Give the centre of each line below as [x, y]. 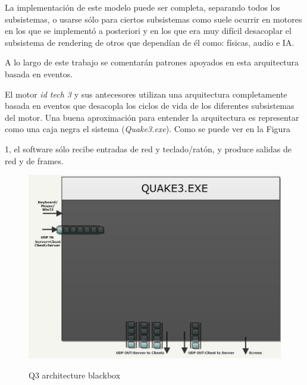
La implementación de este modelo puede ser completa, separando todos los [142, 7]
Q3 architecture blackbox [75, 375]
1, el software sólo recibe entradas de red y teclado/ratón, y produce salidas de [148, 148]
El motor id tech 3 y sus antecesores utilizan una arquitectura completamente [146, 94]
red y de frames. [34, 160]
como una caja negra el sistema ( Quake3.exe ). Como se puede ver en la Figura [148, 129]
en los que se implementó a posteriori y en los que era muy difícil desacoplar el [148, 31]
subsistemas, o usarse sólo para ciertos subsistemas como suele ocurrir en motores [153, 19]
